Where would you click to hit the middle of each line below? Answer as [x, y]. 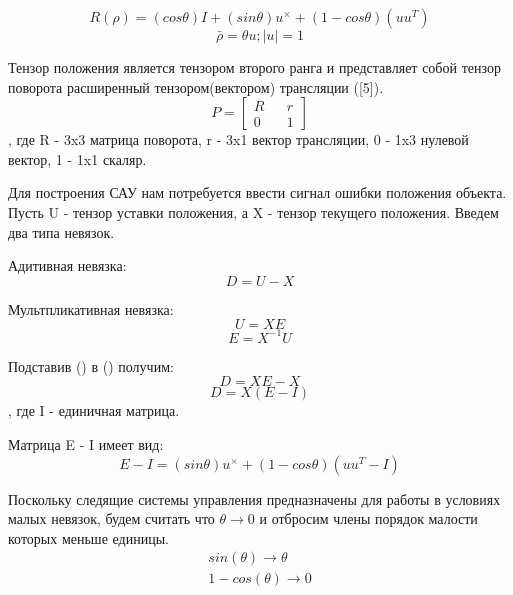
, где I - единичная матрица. [94, 410]
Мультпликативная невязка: [91, 308]
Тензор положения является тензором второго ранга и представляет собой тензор [254, 67]
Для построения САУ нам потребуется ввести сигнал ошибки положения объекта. [257, 192]
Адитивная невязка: [67, 265]
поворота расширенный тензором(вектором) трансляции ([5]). [196, 86]
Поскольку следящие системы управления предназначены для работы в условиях [254, 498]
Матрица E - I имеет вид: [86, 444]
